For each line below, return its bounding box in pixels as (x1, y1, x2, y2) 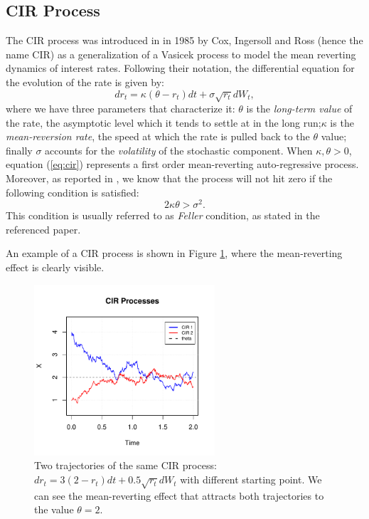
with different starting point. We (180, 472, 322, 487)
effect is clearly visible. (6, 259, 105, 274)
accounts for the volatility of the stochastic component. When (45, 142, 313, 157)
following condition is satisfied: (6, 184, 139, 199)
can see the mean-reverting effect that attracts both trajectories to (34, 488, 324, 503)
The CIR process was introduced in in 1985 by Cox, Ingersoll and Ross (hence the (6, 33, 363, 48)
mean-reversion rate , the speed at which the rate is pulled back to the (6, 129, 310, 144)
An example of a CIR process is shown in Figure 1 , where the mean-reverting (6, 246, 343, 261)
